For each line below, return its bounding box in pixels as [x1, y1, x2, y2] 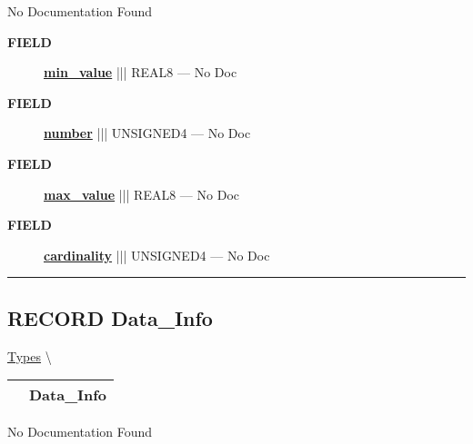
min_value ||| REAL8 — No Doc [44, 63, 237, 82]
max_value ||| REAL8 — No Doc [44, 184, 240, 203]
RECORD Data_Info [7, 303, 213, 331]
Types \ [7, 346, 52, 365]
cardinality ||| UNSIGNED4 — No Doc [44, 245, 270, 264]
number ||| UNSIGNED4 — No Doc [44, 123, 251, 143]
